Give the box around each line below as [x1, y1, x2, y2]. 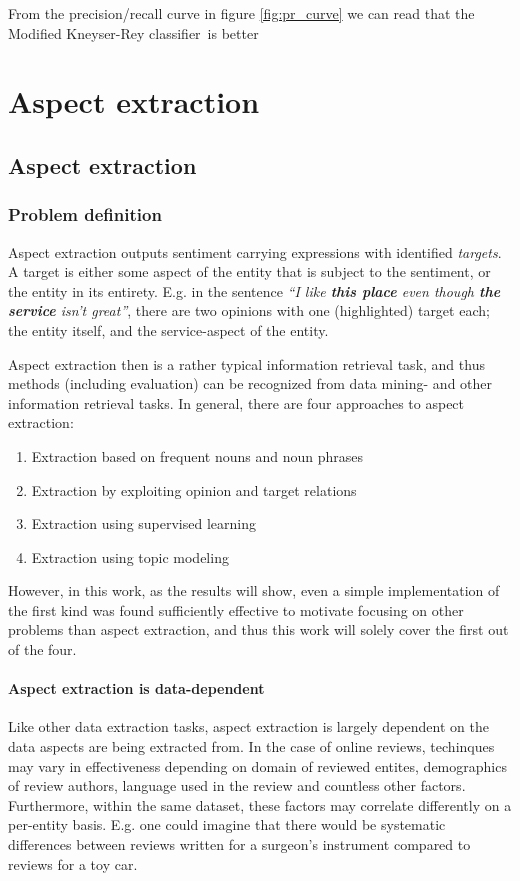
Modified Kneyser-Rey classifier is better [8, 22, 259, 43]
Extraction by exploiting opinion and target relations [31, 479, 357, 500]
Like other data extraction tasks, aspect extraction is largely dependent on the [8, 716, 489, 737]
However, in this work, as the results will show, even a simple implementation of [8, 580, 500, 601]
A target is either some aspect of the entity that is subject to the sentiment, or [8, 261, 491, 282]
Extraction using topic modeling [31, 546, 229, 567]
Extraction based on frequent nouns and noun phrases [31, 445, 364, 466]
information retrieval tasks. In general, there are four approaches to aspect [8, 392, 465, 413]
